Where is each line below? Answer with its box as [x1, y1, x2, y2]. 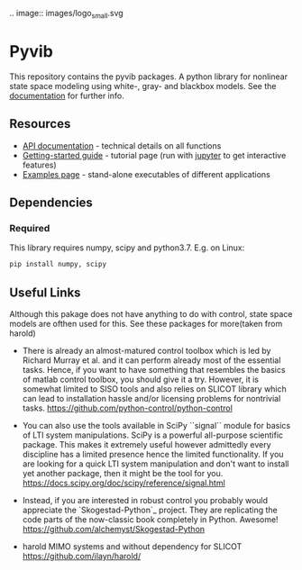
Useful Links [9, 285, 81, 300]
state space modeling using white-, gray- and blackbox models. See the [9, 80, 277, 91]
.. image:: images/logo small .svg [9, 8, 124, 21]
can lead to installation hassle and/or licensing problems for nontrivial [22, 393, 281, 403]
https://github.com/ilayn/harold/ [22, 550, 142, 561]
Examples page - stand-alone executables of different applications [22, 168, 270, 179]
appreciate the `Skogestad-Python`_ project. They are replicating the [22, 504, 278, 515]
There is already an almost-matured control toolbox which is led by [22, 345, 271, 356]
